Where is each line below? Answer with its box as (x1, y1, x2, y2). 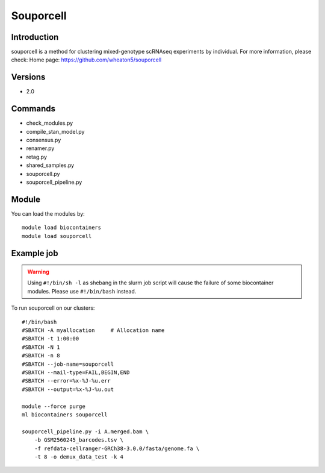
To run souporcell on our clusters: (11, 304, 95, 312)
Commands (11, 104, 56, 114)
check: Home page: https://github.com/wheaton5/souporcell (11, 56, 162, 63)
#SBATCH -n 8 (22, 352, 60, 359)
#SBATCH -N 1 (22, 343, 60, 351)
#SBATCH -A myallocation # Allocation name (22, 327, 165, 334)
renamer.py (26, 145, 55, 152)
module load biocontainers (22, 224, 102, 231)
